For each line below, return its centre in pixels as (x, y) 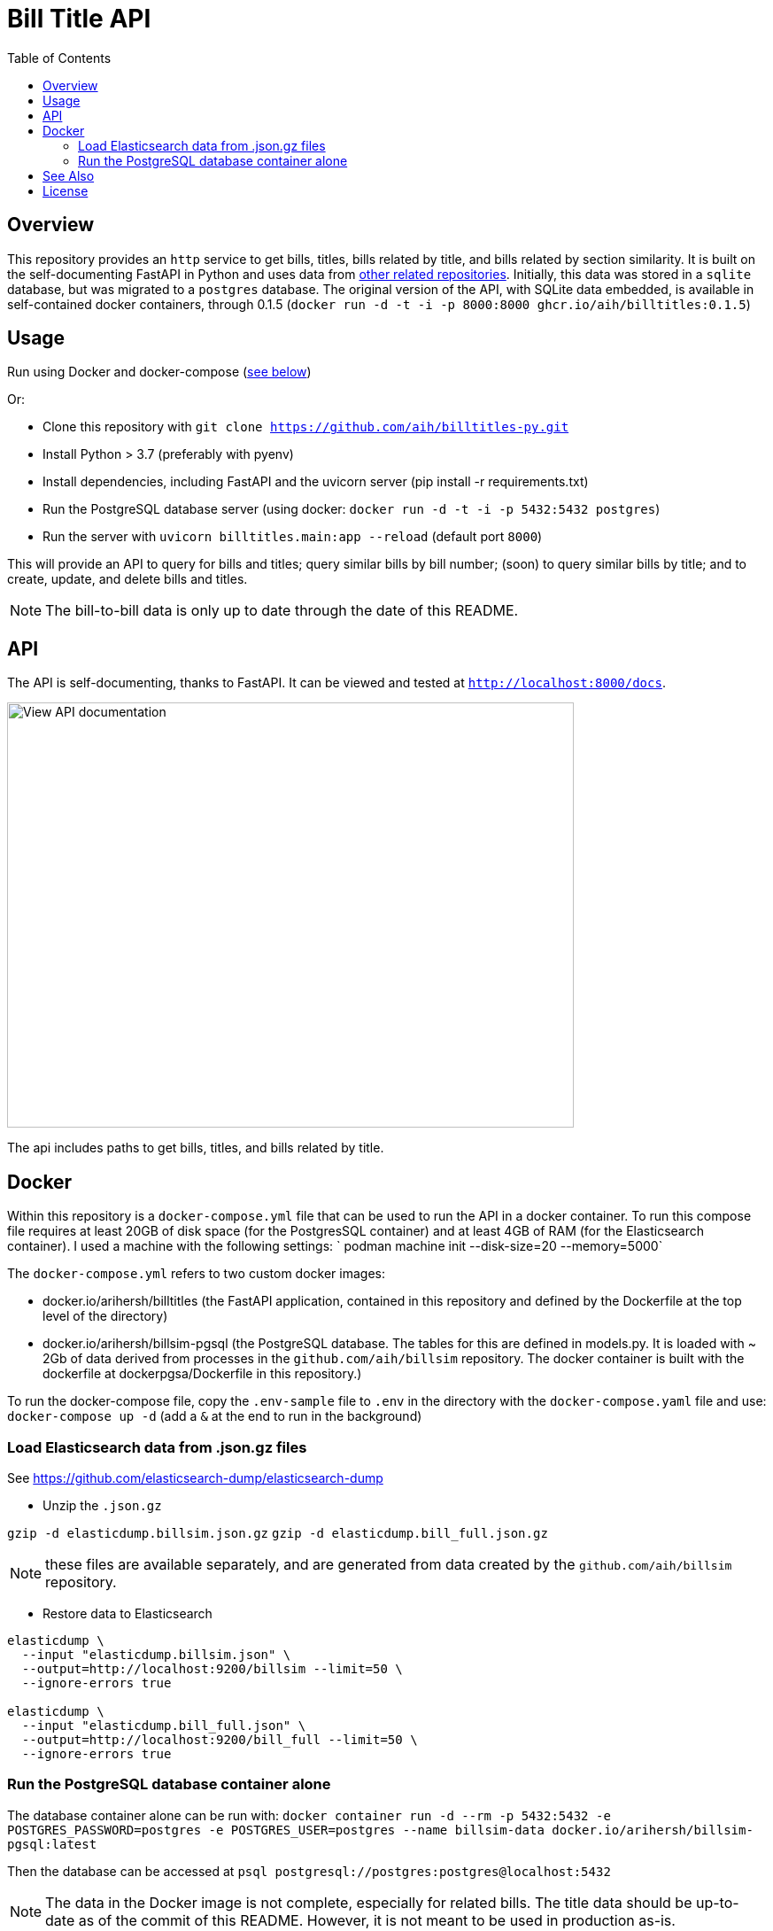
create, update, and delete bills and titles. (128, 579)
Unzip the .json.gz (102, 1505)
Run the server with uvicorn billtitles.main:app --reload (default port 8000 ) (293, 537)
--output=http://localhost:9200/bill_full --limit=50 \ (220, 1739)
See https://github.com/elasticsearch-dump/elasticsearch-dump (195, 1477)
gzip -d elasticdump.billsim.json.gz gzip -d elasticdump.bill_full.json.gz (278, 1533)
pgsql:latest (52, 1844)
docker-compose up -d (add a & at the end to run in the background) (215, 1416)
